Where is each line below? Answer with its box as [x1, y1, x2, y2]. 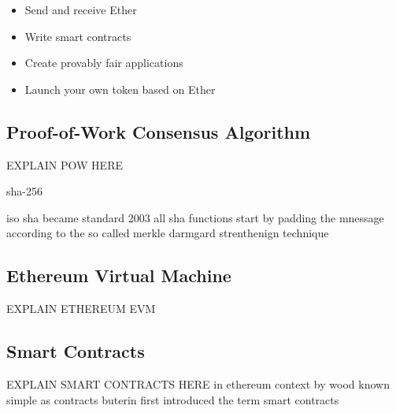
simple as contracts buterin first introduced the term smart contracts [6, 391, 339, 407]
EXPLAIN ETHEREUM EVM [6, 300, 156, 317]
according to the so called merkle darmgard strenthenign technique [6, 225, 329, 241]
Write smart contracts [24, 28, 131, 44]
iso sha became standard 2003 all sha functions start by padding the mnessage [6, 209, 384, 225]
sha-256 [6, 183, 43, 199]
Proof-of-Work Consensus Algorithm [6, 119, 311, 143]
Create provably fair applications [24, 54, 183, 71]
